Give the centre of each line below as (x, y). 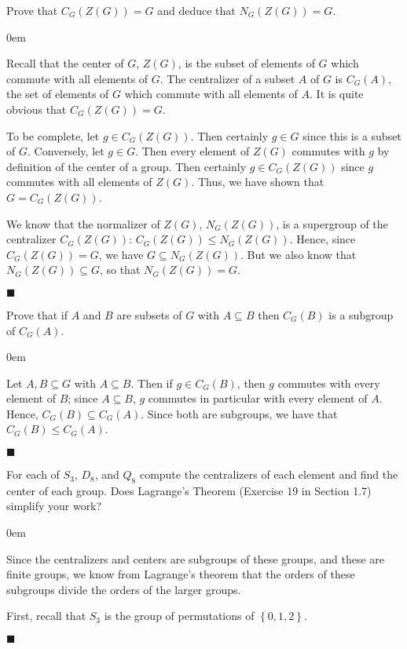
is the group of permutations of (179, 616)
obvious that (37, 109)
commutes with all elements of (79, 182)
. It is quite (337, 94)
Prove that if (37, 314)
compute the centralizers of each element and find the (269, 474)
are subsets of (149, 314)
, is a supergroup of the (332, 223)
